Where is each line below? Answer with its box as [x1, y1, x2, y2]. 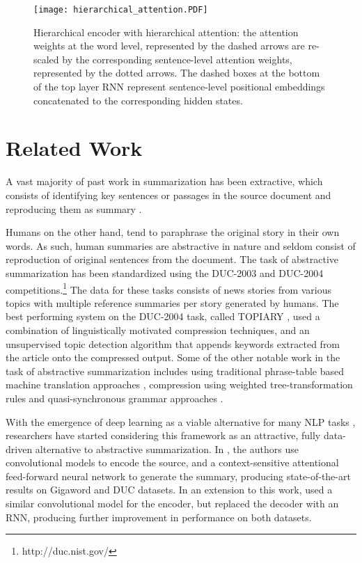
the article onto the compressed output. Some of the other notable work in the [6, 350, 340, 365]
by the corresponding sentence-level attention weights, [62, 51, 292, 66]
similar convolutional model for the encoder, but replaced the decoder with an [6, 496, 339, 511]
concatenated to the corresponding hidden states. [33, 93, 243, 107]
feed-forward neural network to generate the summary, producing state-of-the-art [6, 468, 351, 483]
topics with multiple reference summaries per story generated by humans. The [6, 295, 339, 310]
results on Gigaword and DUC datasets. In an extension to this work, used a [6, 482, 333, 497]
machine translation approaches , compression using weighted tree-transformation [6, 377, 353, 392]
